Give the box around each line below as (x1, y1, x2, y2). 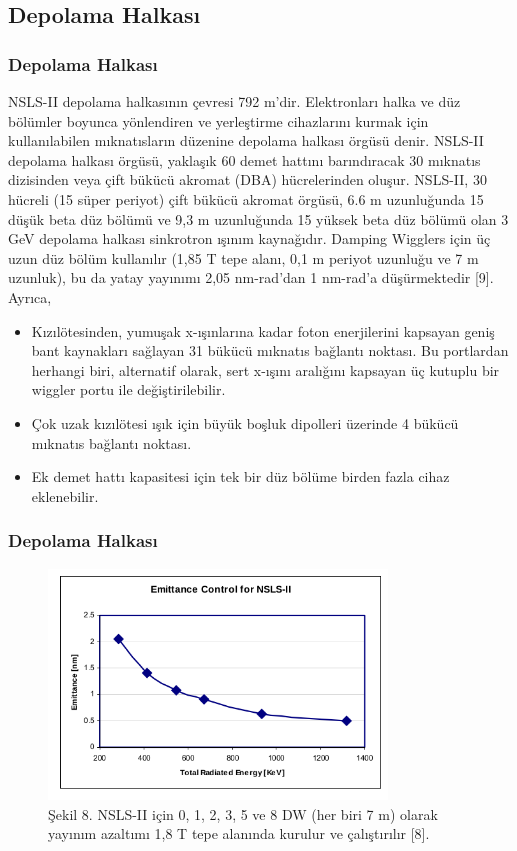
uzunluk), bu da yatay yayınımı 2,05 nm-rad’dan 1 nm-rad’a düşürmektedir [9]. (8, 267, 494, 288)
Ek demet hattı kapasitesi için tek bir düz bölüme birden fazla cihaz (31, 466, 450, 487)
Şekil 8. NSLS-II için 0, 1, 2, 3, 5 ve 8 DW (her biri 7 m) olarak (48, 803, 438, 824)
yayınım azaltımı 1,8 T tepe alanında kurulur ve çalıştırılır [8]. (48, 823, 430, 844)
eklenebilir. (31, 485, 99, 506)
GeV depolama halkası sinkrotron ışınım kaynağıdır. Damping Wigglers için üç (8, 228, 491, 249)
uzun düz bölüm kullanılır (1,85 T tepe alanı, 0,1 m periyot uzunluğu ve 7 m (8, 247, 479, 268)
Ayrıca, (8, 286, 52, 307)
